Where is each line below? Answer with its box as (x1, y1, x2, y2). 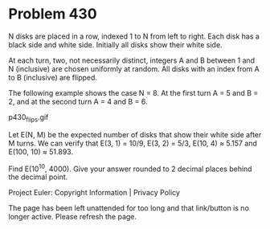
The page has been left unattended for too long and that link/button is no (8, 203, 249, 213)
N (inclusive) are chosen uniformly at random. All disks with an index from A (8, 63, 260, 73)
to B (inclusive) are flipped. (8, 72, 98, 82)
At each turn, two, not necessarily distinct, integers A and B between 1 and (8, 55, 256, 65)
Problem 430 (8, 5, 98, 23)
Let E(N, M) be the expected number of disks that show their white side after (8, 129, 262, 139)
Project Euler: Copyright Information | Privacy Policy (8, 188, 181, 198)
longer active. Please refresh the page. (8, 212, 137, 222)
